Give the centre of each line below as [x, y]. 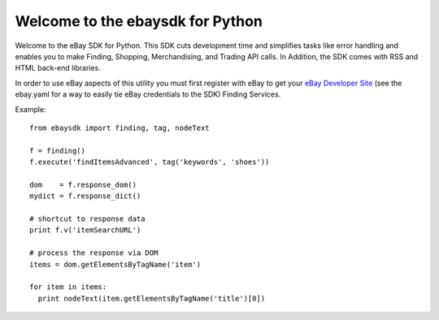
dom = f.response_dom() [83, 184]
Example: [30, 109]
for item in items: [68, 287]
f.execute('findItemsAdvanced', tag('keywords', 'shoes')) [150, 162]
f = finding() [57, 151]
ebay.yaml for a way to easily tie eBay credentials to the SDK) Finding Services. [148, 94]
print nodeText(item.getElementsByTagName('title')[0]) [152, 298]
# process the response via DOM [94, 253]
